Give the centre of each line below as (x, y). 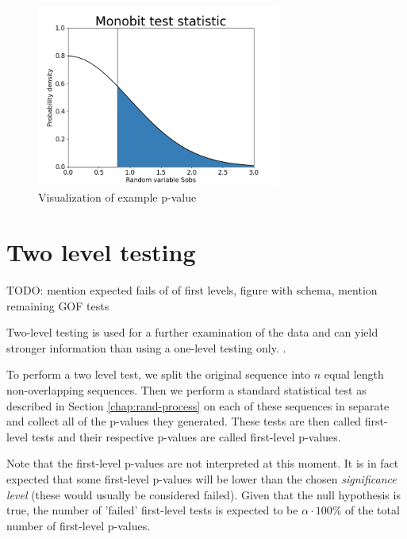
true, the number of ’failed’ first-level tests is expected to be (152, 510)
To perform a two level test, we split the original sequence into (158, 374)
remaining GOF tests (58, 305)
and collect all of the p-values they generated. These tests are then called (184, 421)
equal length (354, 374)
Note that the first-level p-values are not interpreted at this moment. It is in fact (203, 463)
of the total (372, 510)
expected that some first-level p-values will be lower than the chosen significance (202, 479)
